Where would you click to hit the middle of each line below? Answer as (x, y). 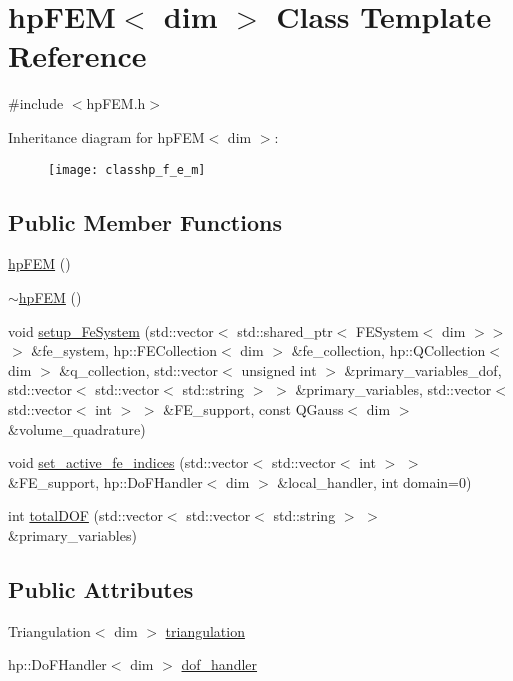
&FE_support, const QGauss (253, 408)
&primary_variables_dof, (423, 369)
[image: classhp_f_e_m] (127, 169)
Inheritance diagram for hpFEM (106, 136)
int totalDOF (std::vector (85, 515)
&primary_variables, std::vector (393, 389)
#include (36, 103)
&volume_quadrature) (77, 428)
